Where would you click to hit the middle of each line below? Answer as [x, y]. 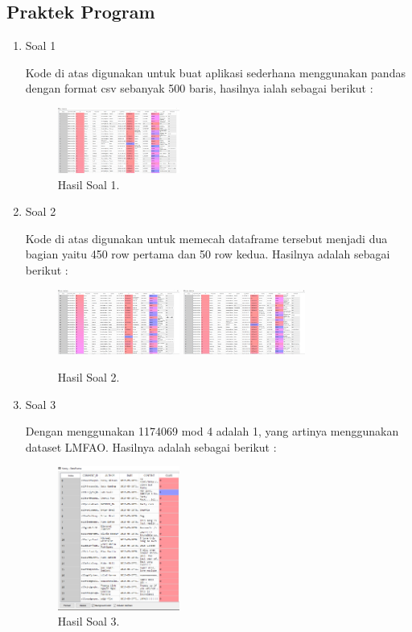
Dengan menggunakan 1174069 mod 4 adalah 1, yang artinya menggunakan [212, 431]
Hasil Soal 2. [89, 377]
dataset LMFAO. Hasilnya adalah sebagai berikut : [151, 446]
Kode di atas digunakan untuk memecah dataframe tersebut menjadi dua [206, 238]
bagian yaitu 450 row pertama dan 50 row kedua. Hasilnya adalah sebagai [208, 254]
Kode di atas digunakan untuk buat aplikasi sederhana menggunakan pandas [215, 72]
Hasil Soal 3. [89, 621]
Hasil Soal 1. [89, 184]
